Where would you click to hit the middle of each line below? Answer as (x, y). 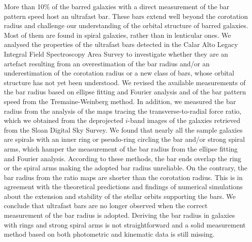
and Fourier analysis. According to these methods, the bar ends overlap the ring (123, 158)
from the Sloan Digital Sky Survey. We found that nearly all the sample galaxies (123, 129)
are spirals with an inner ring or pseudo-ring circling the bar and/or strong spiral (125, 139)
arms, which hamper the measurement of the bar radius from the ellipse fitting (121, 148)
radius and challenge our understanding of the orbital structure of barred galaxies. (126, 25)
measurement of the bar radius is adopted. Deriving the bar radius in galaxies (119, 215)
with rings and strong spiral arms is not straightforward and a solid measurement (125, 224)
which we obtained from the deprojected (64, 120)
